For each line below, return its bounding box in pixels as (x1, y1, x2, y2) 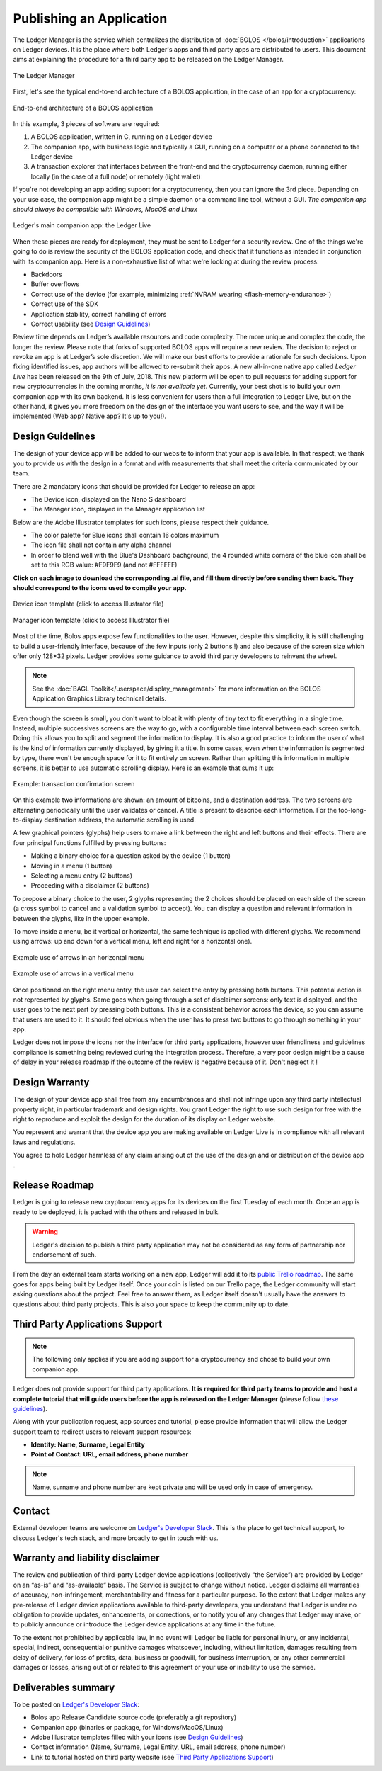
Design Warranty (13, 1077, 90, 1089)
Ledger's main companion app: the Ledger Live (13, 221, 151, 230)
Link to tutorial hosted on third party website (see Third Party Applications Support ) (30, 1753, 274, 1761)
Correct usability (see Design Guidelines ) (30, 319, 151, 328)
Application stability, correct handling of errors (30, 310, 167, 318)
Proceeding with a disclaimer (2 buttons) (30, 881, 150, 890)
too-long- (338, 805, 367, 814)
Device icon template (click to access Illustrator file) (13, 599, 164, 609)
